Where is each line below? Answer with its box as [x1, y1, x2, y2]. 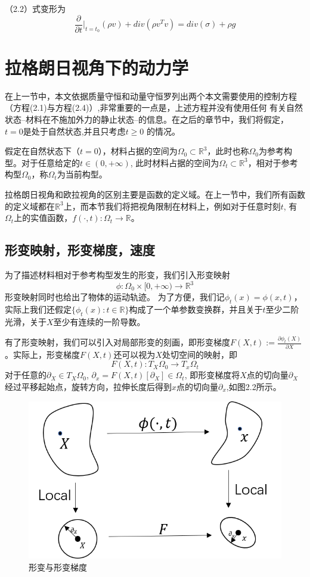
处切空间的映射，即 [162, 348, 237, 360]
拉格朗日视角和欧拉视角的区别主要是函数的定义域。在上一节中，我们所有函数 [5, 188, 305, 200]
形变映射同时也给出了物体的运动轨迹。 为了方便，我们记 [5, 291, 225, 303]
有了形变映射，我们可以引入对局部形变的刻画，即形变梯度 [5, 336, 230, 348]
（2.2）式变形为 [5, 2, 66, 14]
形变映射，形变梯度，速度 [5, 241, 155, 259]
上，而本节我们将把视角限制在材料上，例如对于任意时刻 [63, 199, 281, 212]
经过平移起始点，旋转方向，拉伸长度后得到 [5, 380, 172, 392]
